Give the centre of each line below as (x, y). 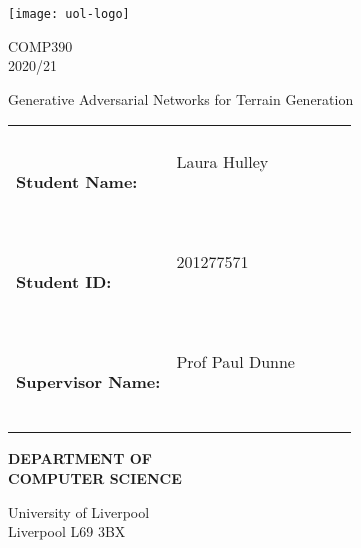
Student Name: (77, 181)
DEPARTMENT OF (80, 458)
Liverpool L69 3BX (67, 531)
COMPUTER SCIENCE (95, 478)
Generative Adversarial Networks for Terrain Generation (181, 98)
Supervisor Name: (88, 381)
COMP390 (40, 45)
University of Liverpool (79, 511)
